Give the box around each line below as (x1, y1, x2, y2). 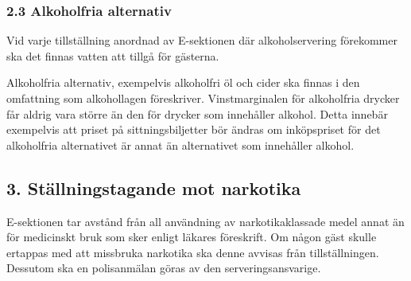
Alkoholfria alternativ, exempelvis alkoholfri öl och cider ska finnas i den (6, 74, 360, 91)
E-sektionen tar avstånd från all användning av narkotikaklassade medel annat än (6, 213, 405, 229)
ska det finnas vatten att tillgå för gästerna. (6, 47, 219, 64)
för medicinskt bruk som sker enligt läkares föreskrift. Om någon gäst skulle (6, 228, 377, 245)
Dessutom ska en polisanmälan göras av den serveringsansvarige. (6, 260, 321, 276)
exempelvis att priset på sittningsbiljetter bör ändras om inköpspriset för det (6, 121, 381, 138)
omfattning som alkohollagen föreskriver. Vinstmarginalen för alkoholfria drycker (6, 90, 400, 106)
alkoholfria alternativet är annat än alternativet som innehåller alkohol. (6, 136, 355, 153)
